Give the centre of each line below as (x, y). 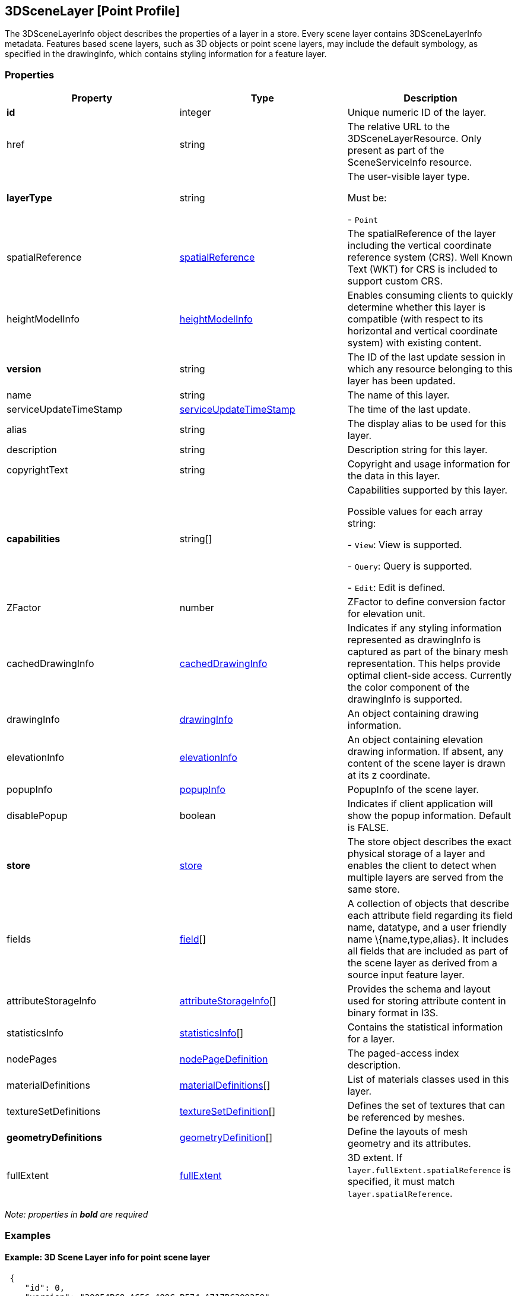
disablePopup (37, 816)
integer (195, 113)
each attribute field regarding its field (430, 916)
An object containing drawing (413, 714)
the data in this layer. (394, 476)
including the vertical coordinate (420, 246)
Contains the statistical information (425, 1027)
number (197, 608)
